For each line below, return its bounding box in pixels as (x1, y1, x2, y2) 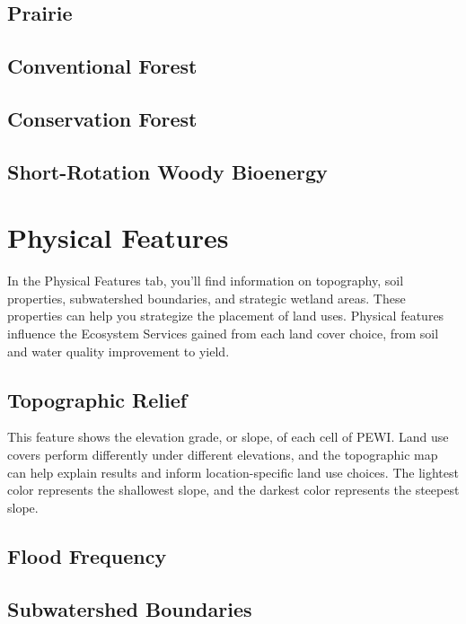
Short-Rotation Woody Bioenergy (7, 157, 328, 185)
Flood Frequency (7, 541, 167, 569)
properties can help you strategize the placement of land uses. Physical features (7, 306, 444, 325)
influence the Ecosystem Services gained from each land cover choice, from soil (7, 324, 439, 343)
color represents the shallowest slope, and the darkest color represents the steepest (7, 480, 460, 499)
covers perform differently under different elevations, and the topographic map (7, 445, 438, 464)
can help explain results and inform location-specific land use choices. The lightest (7, 462, 459, 481)
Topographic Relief (7, 385, 188, 413)
